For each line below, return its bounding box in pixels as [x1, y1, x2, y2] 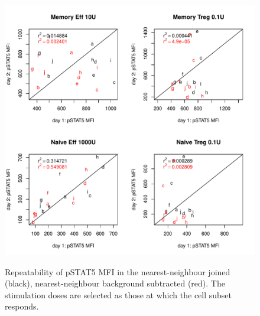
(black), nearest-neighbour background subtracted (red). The [5, 277, 225, 289]
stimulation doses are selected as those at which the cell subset [5, 288, 232, 301]
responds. [5, 300, 39, 312]
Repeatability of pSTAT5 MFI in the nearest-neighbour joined [5, 265, 230, 278]
